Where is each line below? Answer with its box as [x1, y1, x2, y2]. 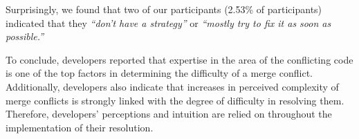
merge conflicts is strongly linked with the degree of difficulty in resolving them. [6, 93, 344, 107]
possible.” [6, 29, 44, 44]
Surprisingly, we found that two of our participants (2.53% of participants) [6, 2, 322, 16]
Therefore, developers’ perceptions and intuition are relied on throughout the [6, 106, 332, 121]
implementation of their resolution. [6, 120, 154, 134]
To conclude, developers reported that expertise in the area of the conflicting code [6, 52, 353, 66]
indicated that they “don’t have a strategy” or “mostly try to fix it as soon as [6, 15, 331, 30]
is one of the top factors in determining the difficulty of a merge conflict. [6, 66, 313, 80]
